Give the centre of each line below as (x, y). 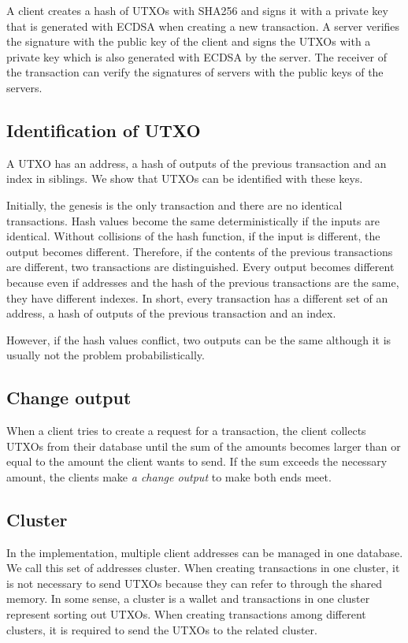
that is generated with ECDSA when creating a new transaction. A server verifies (203, 26)
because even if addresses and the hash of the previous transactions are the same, (203, 282)
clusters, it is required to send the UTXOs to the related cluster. (162, 629)
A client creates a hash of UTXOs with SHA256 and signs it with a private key (197, 10)
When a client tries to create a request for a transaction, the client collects (186, 431)
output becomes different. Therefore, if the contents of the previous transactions (200, 251)
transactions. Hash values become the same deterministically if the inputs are (193, 220)
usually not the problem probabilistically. (106, 355)
